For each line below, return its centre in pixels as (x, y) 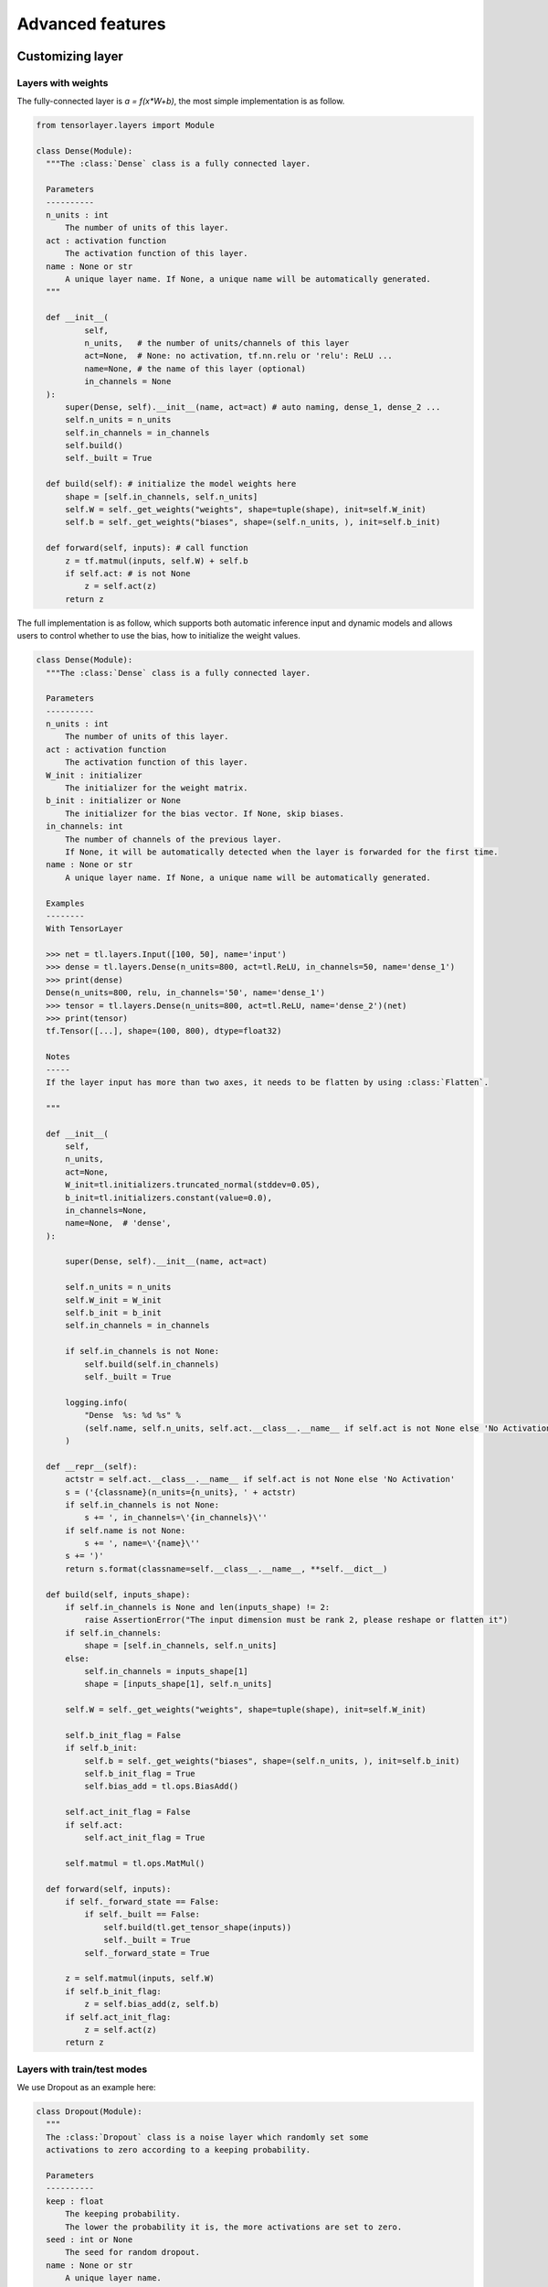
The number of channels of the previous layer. (174, 839)
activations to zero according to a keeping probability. (179, 2150)
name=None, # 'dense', (118, 1223)
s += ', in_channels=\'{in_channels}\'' (176, 1518)
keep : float (75, 2201)
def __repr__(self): (92, 1466)
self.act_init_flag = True (144, 1838)
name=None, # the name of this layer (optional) (195, 369)
